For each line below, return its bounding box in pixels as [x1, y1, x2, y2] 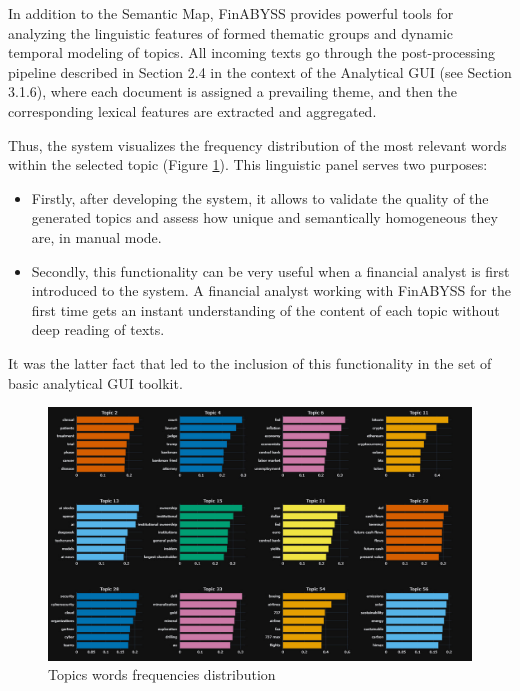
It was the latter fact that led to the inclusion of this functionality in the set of [8, 352, 492, 373]
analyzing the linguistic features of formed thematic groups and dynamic [8, 22, 453, 43]
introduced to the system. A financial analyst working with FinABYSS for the [31, 280, 511, 301]
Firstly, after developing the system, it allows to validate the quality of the [31, 187, 489, 208]
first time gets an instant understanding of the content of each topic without [31, 299, 500, 320]
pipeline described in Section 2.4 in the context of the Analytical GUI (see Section [8, 61, 512, 82]
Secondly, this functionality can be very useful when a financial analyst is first [31, 260, 510, 281]
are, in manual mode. [31, 226, 162, 247]
